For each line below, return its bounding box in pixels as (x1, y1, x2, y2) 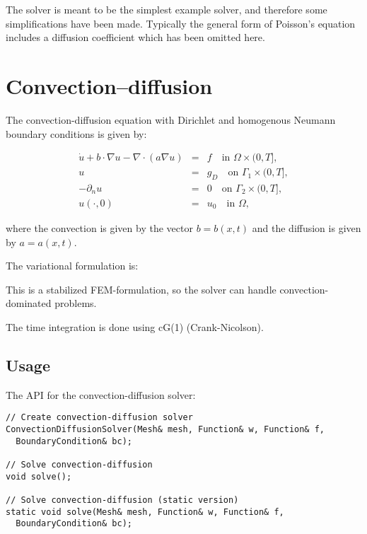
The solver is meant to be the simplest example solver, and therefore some (6, 2, 327, 16)
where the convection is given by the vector (6, 221, 193, 236)
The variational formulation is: (6, 258, 139, 273)
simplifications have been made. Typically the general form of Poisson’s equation (6, 16, 356, 30)
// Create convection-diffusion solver (6, 412, 193, 423)
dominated (6, 296, 52, 310)
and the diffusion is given (252, 221, 361, 236)
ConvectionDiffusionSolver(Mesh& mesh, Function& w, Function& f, (6, 424, 325, 435)
